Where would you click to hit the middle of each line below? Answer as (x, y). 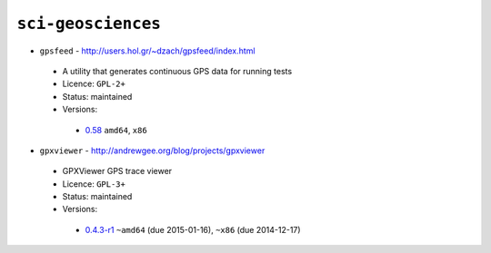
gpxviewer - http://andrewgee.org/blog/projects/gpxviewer (152, 151)
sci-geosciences (89, 24)
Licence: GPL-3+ (94, 184)
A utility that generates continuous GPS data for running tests (177, 71)
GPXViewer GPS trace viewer (117, 171)
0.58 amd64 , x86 (116, 130)
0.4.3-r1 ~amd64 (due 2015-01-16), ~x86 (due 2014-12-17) (193, 229)
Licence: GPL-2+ (94, 84)
